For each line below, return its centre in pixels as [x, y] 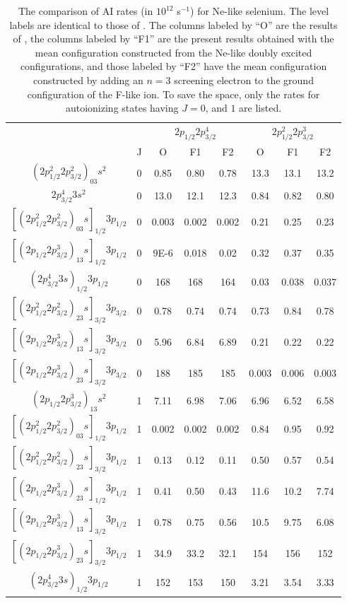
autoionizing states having [122, 108]
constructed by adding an [88, 80]
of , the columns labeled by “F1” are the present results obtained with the [173, 39]
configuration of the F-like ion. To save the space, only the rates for [173, 94]
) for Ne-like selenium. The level [260, 11]
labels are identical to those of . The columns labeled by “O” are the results [173, 24]
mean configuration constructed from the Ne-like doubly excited [173, 52]
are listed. [260, 108]
